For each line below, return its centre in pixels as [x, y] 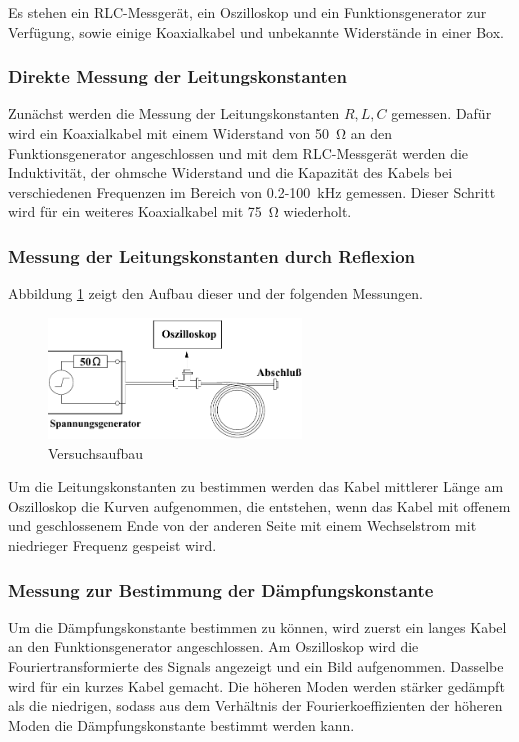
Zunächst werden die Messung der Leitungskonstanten [174, 113]
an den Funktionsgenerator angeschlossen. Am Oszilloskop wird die [213, 646]
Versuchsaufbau [96, 452]
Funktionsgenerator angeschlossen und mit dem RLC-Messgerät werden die [238, 152]
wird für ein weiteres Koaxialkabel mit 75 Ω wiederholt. [180, 211]
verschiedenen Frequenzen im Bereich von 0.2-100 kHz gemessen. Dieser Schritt [252, 191]
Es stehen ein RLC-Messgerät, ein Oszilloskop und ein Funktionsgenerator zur [247, 12]
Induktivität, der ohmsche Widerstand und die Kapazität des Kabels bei [230, 172]
